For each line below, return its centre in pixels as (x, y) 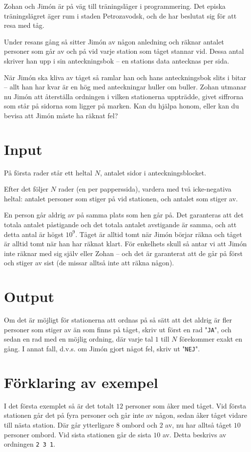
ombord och (140, 424)
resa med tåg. (24, 25)
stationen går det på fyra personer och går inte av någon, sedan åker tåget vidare (125, 415)
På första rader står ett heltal (48, 172)
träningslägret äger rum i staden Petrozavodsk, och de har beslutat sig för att (120, 15)
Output (29, 296)
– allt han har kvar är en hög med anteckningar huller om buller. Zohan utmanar (125, 87)
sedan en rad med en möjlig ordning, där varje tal (79, 339)
